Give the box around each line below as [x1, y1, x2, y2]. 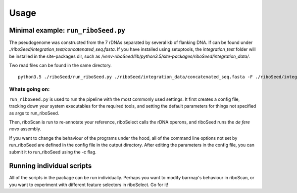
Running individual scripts [9, 162, 92, 170]
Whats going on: [9, 86, 50, 93]
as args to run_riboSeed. [9, 110, 59, 116]
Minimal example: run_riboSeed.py [9, 26, 126, 35]
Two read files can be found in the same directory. [9, 62, 112, 69]
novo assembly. [9, 126, 42, 132]
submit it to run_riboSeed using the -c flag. [9, 149, 97, 155]
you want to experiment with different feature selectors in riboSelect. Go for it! [9, 182, 168, 188]
